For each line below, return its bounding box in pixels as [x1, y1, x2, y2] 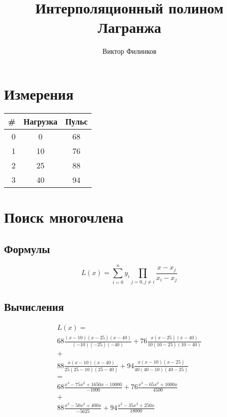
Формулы [4, 241, 50, 256]
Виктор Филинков [102, 46, 157, 56]
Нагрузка [23, 115, 58, 127]
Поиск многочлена [4, 207, 123, 227]
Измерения [4, 83, 74, 104]
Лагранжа [98, 17, 161, 37]
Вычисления [4, 298, 64, 314]
